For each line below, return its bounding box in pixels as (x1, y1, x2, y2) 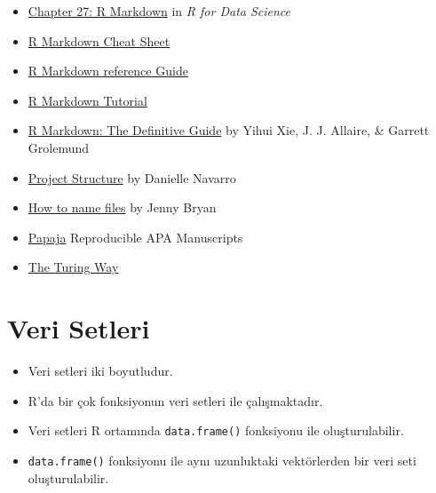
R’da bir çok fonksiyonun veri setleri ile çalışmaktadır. (28, 391, 323, 410)
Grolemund (28, 138, 90, 156)
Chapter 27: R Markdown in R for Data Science (28, 2, 291, 20)
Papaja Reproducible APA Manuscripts (28, 227, 243, 246)
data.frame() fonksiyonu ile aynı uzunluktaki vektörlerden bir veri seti (28, 450, 416, 469)
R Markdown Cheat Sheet (28, 31, 170, 50)
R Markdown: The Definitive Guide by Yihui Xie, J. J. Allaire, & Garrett (28, 121, 430, 139)
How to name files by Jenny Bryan (28, 198, 217, 217)
